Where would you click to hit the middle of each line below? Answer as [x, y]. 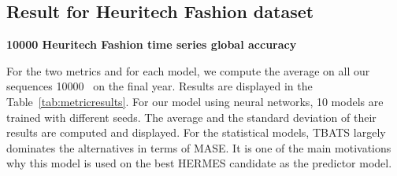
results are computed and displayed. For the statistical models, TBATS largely [196, 132]
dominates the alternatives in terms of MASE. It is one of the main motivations [199, 147]
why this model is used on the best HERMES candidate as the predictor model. [199, 163]
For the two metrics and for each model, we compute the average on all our [188, 70]
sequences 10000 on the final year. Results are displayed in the [160, 86]
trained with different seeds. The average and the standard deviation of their [191, 117]
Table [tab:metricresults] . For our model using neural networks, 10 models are [195, 101]
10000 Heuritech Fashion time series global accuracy [152, 44]
